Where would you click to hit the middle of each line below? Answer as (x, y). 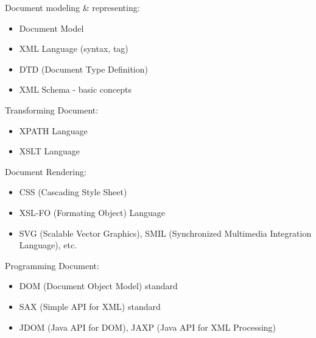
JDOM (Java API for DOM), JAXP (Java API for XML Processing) (148, 327)
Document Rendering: (46, 171)
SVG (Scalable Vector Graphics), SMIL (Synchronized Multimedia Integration (165, 233)
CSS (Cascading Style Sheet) (73, 192)
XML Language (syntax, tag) (74, 49)
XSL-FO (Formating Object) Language (92, 212)
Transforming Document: (52, 110)
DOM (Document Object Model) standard (98, 286)
